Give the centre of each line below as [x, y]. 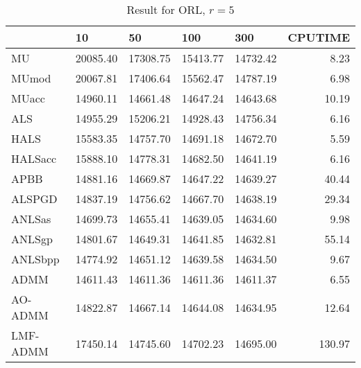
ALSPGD [34, 199]
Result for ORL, [166, 9]
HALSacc [34, 158]
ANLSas [31, 219]
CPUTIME [319, 37]
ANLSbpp [35, 259]
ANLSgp [32, 239]
